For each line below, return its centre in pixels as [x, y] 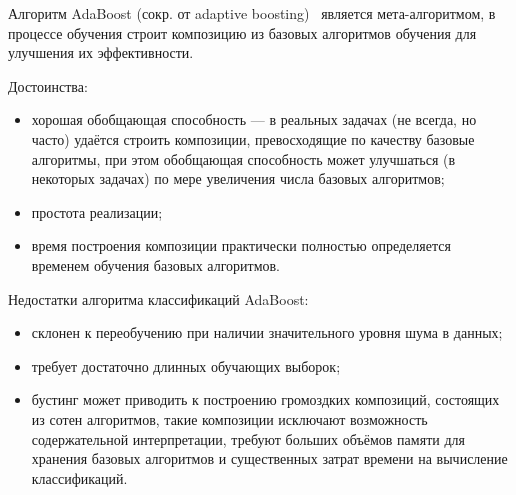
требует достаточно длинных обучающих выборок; [186, 365]
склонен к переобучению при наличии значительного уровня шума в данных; [267, 332]
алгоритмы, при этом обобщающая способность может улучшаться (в [243, 158]
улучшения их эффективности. [101, 52]
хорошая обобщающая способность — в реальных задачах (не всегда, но [254, 119]
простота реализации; [97, 211]
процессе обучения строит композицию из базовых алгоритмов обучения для [242, 32]
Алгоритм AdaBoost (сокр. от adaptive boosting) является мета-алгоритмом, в [252, 13]
